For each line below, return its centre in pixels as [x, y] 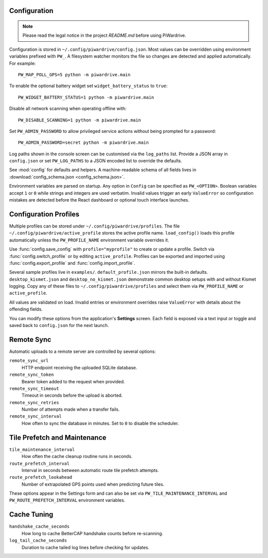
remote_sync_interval [35, 416]
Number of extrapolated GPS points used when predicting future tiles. [93, 484]
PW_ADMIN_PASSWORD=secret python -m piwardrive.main [83, 143]
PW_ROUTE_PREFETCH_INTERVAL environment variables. [67, 500]
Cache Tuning [31, 514]
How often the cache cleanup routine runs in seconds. [77, 456]
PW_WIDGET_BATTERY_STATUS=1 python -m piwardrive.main [86, 97]
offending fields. [26, 309]
